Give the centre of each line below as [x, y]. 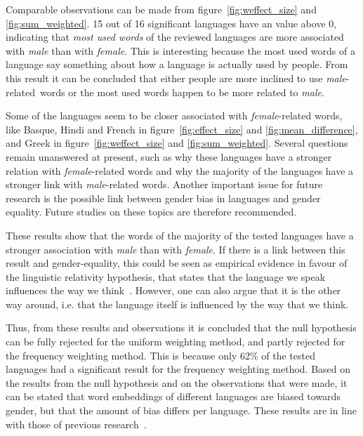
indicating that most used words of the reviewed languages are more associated [175, 37]
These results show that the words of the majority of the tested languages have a [180, 235]
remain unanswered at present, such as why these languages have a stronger [169, 156]
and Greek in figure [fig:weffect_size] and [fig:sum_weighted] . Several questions [177, 143]
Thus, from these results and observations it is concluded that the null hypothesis [181, 328]
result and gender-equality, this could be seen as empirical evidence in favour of [177, 263]
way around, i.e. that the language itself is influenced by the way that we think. [177, 304]
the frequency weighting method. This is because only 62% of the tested [160, 355]
